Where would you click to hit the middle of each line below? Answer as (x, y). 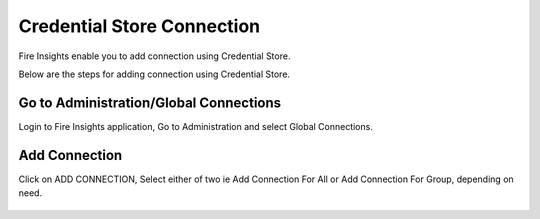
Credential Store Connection (139, 26)
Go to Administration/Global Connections (150, 102)
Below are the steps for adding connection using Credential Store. (154, 74)
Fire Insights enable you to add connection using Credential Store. (154, 56)
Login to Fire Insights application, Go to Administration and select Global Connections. (196, 126)
